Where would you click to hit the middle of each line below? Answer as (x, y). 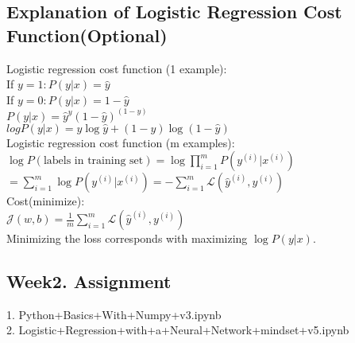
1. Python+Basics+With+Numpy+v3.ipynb (114, 314)
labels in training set (93, 161)
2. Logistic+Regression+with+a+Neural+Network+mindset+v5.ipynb (178, 330)
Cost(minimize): (46, 201)
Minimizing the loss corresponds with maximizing (127, 238)
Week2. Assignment (89, 281)
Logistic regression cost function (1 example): (117, 68)
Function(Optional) (87, 35)
